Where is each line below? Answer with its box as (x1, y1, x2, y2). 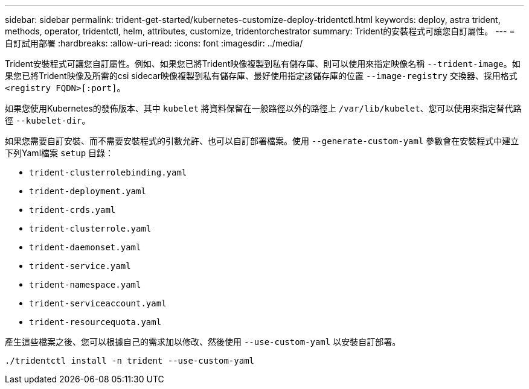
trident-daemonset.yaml (29, 242, 141, 252)
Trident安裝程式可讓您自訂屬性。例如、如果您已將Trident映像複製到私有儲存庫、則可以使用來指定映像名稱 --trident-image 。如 (5, 59, 521, 69)
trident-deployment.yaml (29, 186, 146, 196)
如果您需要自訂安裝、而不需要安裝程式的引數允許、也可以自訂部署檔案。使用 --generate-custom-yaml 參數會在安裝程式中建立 (5, 136, 519, 146)
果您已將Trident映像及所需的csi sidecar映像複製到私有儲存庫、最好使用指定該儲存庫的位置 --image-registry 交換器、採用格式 (5, 71, 518, 81)
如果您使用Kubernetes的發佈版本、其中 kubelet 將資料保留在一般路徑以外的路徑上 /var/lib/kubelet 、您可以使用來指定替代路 (5, 103, 522, 113)
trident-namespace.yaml (29, 280, 141, 289)
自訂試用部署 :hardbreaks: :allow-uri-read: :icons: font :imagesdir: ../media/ (5, 38, 303, 48)
